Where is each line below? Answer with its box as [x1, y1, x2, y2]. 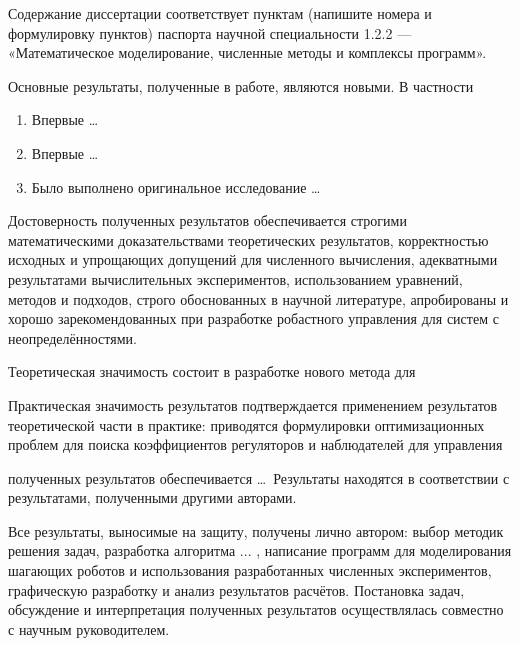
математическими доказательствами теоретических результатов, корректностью [8, 229, 489, 250]
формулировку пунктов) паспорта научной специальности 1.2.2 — [8, 22, 412, 43]
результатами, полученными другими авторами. [8, 487, 297, 508]
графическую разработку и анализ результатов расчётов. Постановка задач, [8, 579, 465, 600]
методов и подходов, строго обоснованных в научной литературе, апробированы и [8, 288, 509, 309]
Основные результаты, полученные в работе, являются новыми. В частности [8, 75, 474, 96]
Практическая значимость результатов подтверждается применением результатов [8, 394, 498, 415]
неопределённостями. [8, 327, 137, 348]
